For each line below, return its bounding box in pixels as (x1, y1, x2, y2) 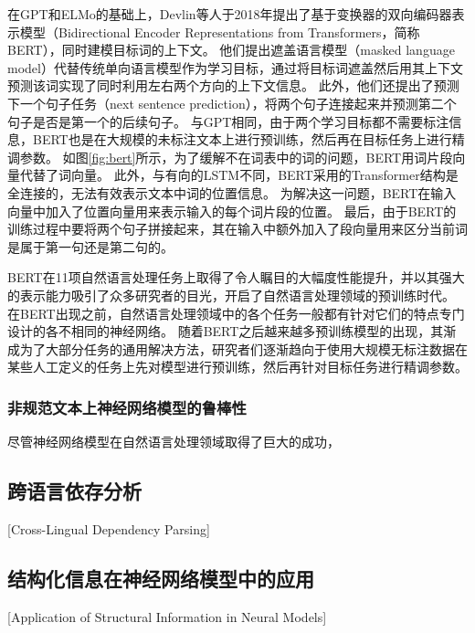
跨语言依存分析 (7, 477, 142, 505)
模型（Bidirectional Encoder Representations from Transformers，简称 (19, 22, 420, 41)
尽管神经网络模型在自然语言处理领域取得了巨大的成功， (7, 432, 340, 451)
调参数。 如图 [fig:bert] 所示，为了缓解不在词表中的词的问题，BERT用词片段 (7, 147, 453, 166)
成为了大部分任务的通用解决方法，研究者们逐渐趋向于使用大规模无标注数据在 (7, 339, 468, 358)
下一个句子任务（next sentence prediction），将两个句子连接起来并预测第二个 (7, 93, 457, 112)
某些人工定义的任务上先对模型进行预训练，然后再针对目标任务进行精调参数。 (7, 357, 468, 376)
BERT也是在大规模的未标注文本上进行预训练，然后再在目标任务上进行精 (32, 130, 465, 149)
